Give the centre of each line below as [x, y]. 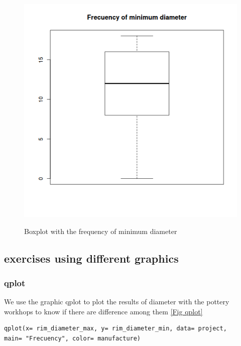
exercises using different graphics [91, 258]
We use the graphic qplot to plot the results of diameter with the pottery [117, 302]
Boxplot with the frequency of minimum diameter [101, 231]
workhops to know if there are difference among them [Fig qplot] [103, 311]
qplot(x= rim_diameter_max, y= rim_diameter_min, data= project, [115, 329]
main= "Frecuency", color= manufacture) [73, 338]
